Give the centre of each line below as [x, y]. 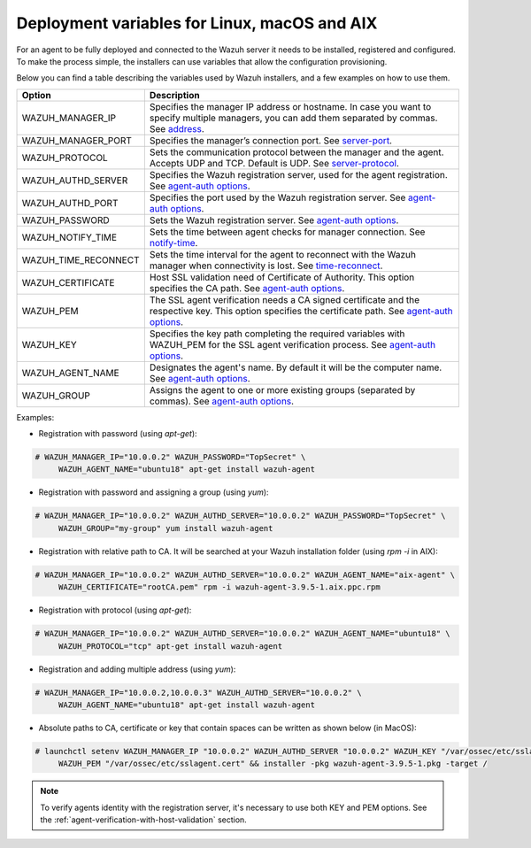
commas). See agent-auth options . [222, 401]
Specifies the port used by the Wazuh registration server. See [277, 197]
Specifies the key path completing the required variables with [277, 334]
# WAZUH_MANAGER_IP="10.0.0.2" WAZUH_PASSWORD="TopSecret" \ [170, 457]
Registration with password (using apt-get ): [118, 434]
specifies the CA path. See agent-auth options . [247, 288]
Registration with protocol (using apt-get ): [115, 610]
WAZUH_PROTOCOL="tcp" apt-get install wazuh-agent [170, 646]
